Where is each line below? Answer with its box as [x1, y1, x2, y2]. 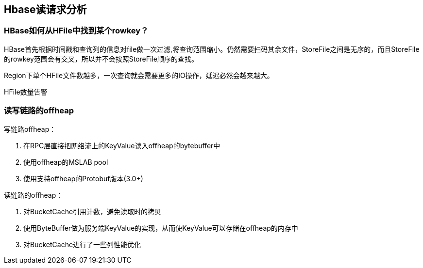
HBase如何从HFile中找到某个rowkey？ [4, 26, 149, 36]
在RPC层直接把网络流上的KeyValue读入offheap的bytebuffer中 [23, 141, 220, 150]
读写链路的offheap [4, 106, 74, 116]
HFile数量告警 [4, 87, 48, 96]
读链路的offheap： [4, 190, 63, 199]
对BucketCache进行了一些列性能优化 [23, 240, 141, 249]
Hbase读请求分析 [4, 3, 87, 16]
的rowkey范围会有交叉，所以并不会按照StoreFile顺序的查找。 [4, 54, 198, 63]
